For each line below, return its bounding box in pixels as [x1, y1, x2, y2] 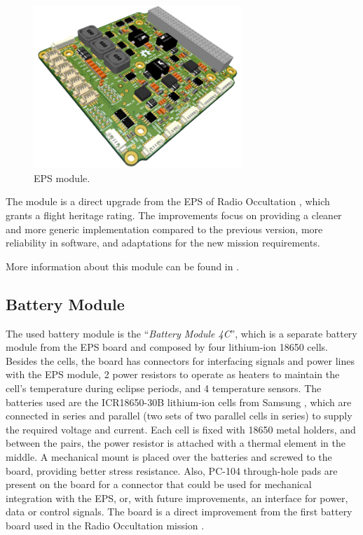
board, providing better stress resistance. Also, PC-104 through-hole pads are [6, 463, 338, 478]
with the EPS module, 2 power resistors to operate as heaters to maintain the [6, 367, 340, 382]
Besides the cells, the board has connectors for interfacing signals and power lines [6, 353, 355, 368]
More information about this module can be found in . [6, 258, 240, 273]
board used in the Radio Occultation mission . [6, 517, 205, 532]
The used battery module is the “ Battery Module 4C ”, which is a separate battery [6, 326, 357, 340]
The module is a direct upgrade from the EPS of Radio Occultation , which [6, 194, 330, 209]
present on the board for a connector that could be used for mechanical [6, 477, 312, 492]
